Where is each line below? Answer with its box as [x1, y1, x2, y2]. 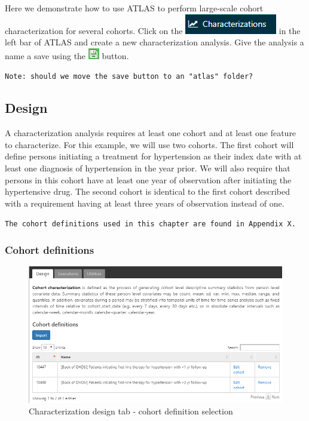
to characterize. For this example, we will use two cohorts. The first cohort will [5, 138, 294, 150]
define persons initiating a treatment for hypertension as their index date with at [5, 150, 302, 162]
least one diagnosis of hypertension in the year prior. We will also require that [5, 162, 290, 174]
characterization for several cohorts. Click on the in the [5, 24, 301, 36]
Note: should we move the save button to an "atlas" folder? [5, 72, 253, 81]
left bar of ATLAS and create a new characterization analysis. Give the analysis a [5, 36, 304, 48]
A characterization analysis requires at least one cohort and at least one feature [5, 127, 296, 139]
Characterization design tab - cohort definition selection [29, 405, 233, 417]
